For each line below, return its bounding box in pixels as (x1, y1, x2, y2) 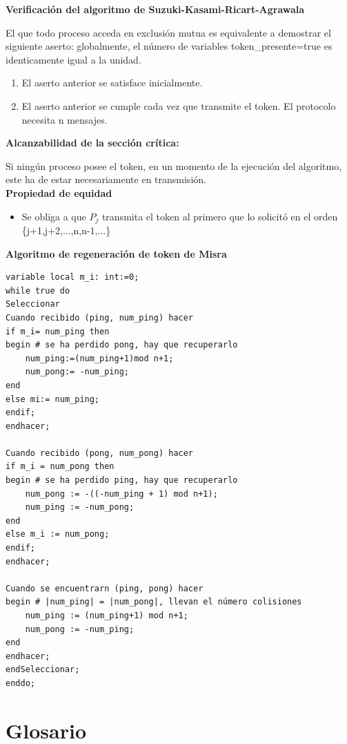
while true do (6, 285, 70, 296)
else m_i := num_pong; (6, 529, 110, 540)
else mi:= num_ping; (6, 394, 100, 404)
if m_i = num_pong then (6, 461, 115, 472)
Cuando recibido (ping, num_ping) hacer (6, 312, 194, 323)
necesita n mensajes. (21, 112, 108, 126)
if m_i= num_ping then (6, 326, 110, 336)
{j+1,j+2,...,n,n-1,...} (21, 222, 111, 237)
